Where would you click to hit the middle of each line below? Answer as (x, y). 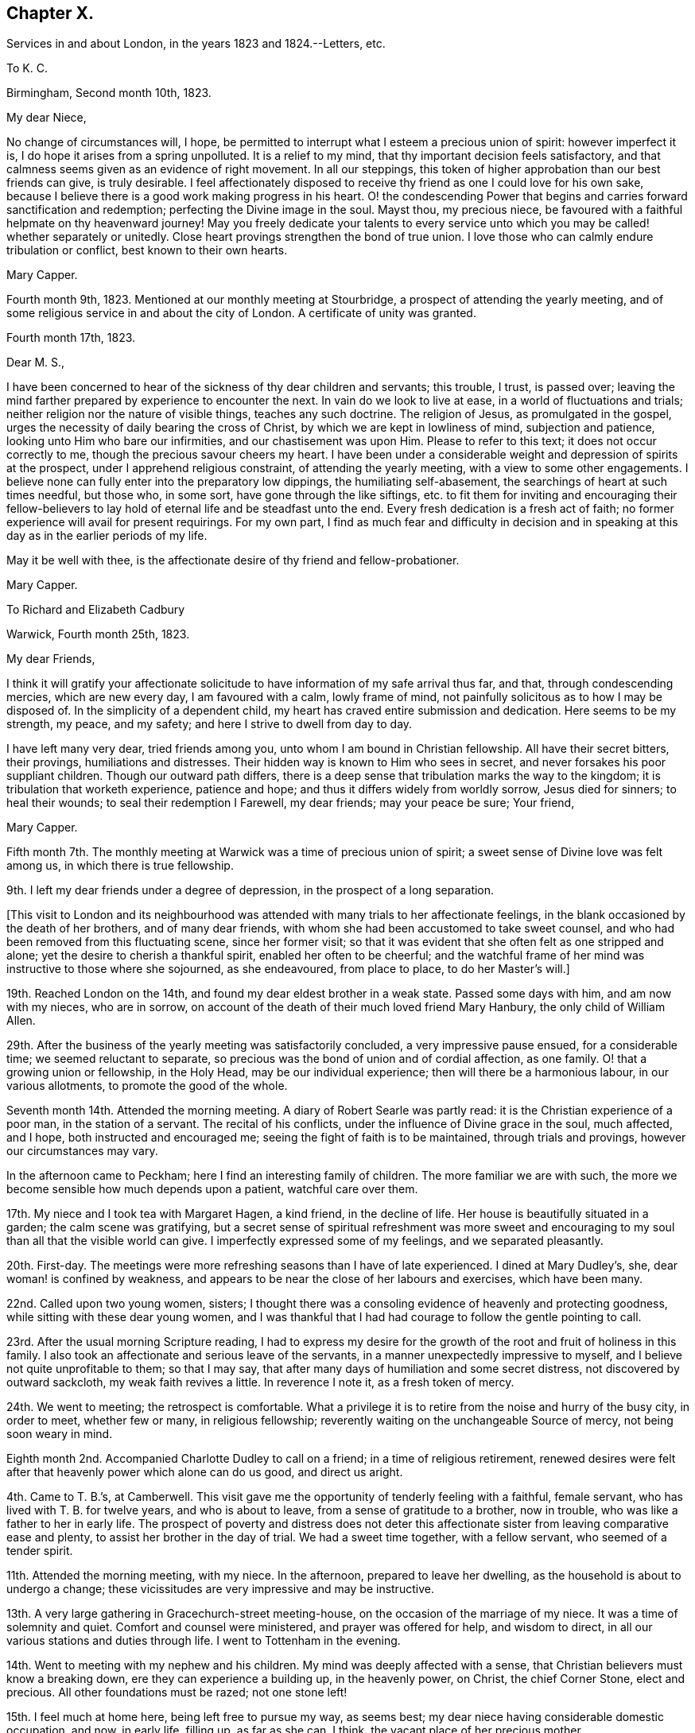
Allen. (21, 1021)
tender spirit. (40, 1551)
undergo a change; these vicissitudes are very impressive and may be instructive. (220, 1589)
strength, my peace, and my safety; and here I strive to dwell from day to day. (210, 724)
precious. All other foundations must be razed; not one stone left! (177, 1692)
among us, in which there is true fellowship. (120, 866)
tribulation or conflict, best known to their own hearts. (147, 250)
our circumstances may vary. (82, 1151)
